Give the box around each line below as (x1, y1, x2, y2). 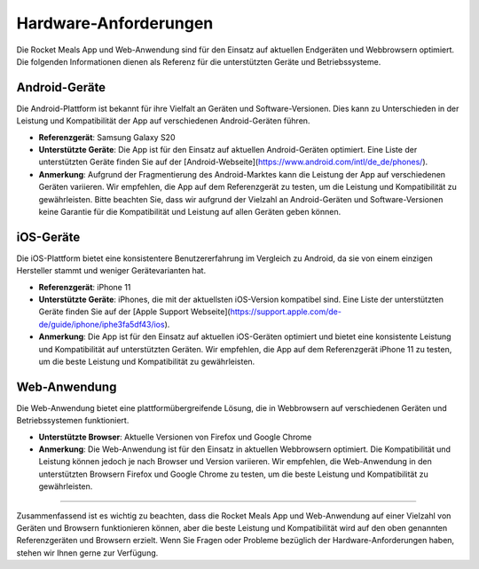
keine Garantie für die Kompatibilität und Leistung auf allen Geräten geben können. (38, 206, 342, 217)
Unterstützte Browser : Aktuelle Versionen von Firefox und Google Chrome (38, 431, 312, 442)
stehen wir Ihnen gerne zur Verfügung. (16, 547, 159, 558)
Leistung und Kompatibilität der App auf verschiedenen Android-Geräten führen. (16, 115, 310, 126)
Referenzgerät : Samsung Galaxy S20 (38, 131, 176, 142)
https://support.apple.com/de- (230, 306, 342, 317)
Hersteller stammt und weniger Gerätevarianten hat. (16, 265, 207, 276)
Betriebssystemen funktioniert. (16, 415, 130, 426)
